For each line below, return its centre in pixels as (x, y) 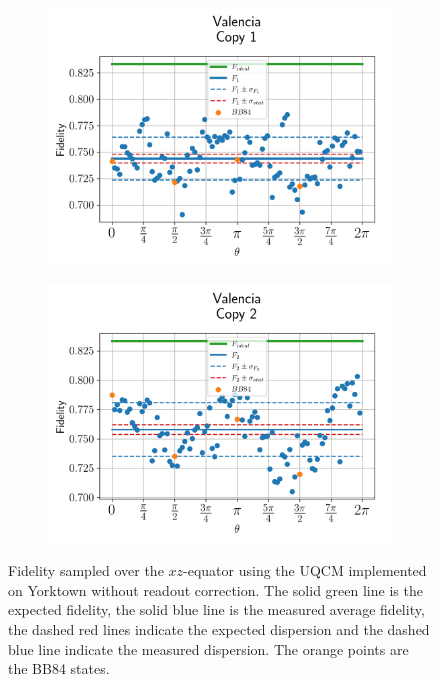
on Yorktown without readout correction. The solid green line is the (215, 589)
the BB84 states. (59, 668)
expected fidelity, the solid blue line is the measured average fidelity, (216, 609)
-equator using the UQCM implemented (305, 570)
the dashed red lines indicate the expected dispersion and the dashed (219, 628)
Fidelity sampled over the (86, 570)
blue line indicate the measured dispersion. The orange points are (208, 648)
